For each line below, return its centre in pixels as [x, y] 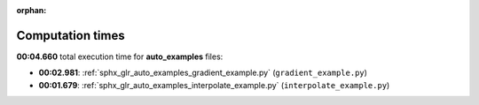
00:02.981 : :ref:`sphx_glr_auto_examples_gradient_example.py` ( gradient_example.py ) [203, 73]
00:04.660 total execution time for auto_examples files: [120, 56]
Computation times [71, 35]
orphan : [31, 10]
